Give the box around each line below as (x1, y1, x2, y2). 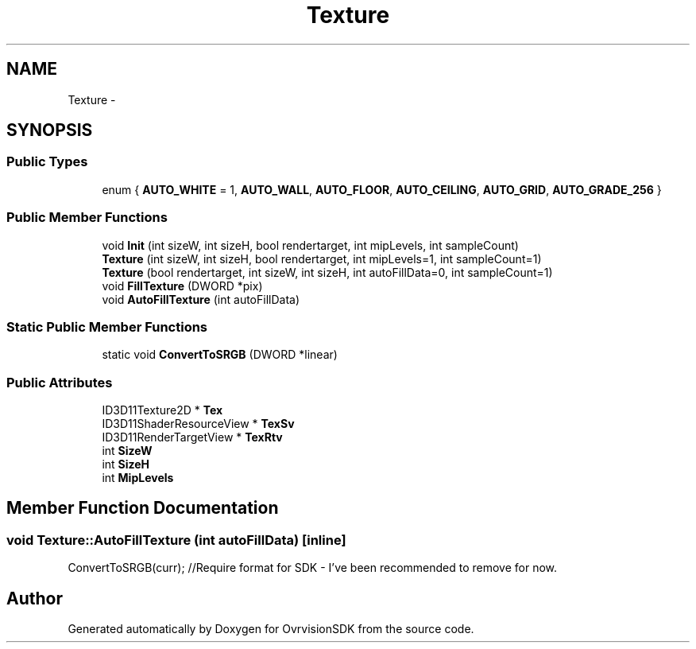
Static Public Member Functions (6, 318, 208, 335)
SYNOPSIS (6, 120, 93, 141)
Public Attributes (6, 374, 113, 391)
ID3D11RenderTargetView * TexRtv (102, 430, 283, 445)
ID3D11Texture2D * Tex (102, 403, 223, 418)
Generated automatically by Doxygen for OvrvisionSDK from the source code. (68, 622, 474, 636)
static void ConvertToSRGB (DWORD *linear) (102, 348, 338, 362)
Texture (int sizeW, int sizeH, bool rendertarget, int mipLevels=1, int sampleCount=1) (102, 251, 542, 266)
